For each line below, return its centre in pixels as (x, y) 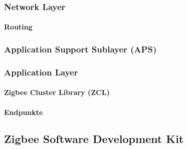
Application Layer (41, 72)
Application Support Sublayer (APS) (80, 49)
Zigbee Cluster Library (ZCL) (57, 92)
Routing (18, 27)
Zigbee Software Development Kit (94, 139)
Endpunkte (24, 112)
